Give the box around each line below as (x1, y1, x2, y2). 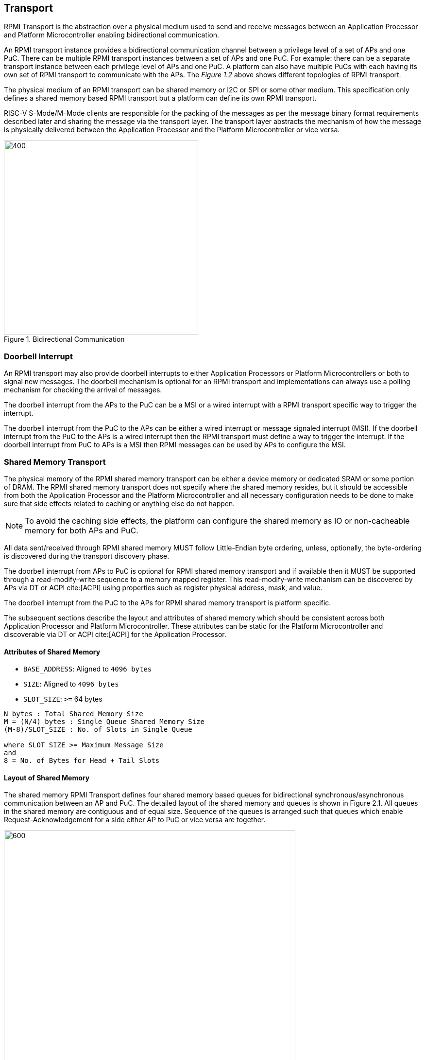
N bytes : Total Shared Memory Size (4, 710, 143, 718)
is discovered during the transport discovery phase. (4, 551, 170, 560)
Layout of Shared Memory (4, 773, 90, 782)
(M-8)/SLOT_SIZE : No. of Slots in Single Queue (4, 725, 192, 734)
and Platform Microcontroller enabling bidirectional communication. (4, 31, 220, 39)
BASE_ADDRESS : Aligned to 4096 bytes (23, 665, 152, 673)
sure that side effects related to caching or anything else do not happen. (4, 499, 235, 508)
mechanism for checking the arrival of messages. (4, 386, 162, 394)
